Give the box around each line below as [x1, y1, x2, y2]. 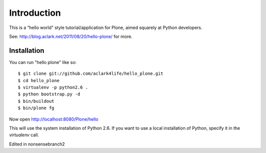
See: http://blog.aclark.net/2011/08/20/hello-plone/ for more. [9, 33, 133, 39]
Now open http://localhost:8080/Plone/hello [9, 116, 99, 122]
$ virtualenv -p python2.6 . [18, 85, 88, 91]
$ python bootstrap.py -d [18, 92, 81, 97]
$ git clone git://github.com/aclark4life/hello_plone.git [18, 71, 164, 76]
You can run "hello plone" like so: [9, 59, 77, 65]
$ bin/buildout [18, 98, 55, 104]
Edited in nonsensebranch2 [9, 141, 65, 147]
